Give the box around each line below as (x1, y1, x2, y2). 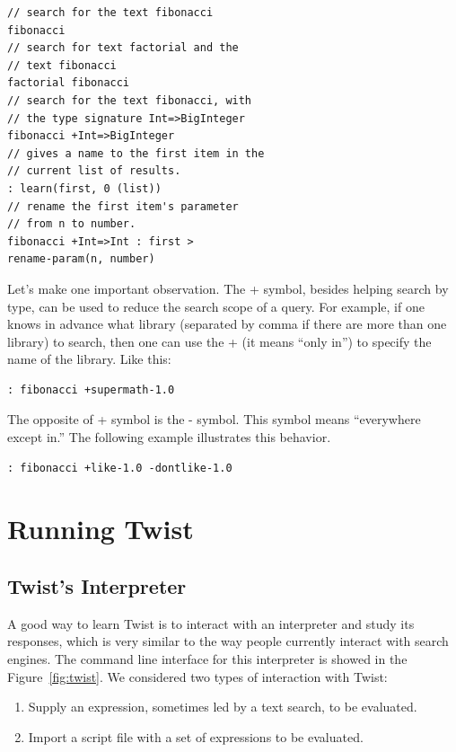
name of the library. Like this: (7, 349, 171, 368)
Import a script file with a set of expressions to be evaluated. (28, 727, 364, 746)
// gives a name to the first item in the (7, 146, 265, 160)
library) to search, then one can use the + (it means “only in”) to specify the (7, 332, 432, 350)
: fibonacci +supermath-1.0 (7, 383, 175, 396)
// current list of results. (7, 164, 181, 178)
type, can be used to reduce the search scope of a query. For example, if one (7, 296, 425, 315)
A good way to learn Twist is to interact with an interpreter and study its (7, 614, 415, 633)
